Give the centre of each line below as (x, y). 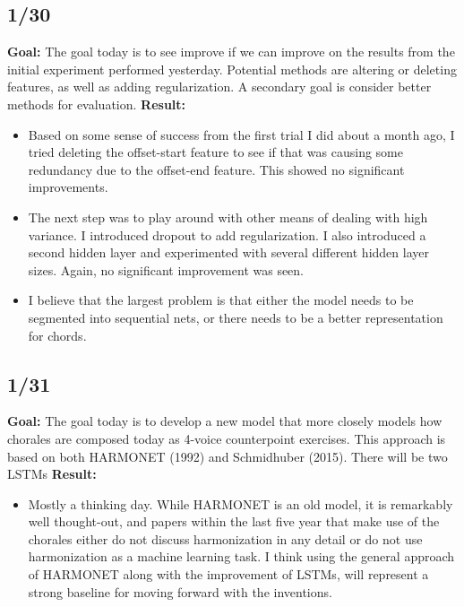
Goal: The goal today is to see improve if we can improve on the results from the (231, 52)
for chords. (57, 335)
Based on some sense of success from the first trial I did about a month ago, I (241, 134)
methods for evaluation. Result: (97, 104)
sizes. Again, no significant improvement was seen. (166, 269)
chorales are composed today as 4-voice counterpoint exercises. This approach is (227, 438)
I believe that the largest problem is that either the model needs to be (221, 300)
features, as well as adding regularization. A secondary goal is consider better (219, 87)
